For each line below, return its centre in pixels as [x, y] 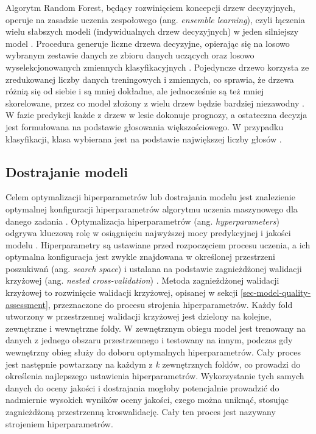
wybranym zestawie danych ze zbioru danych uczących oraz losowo [130, 55]
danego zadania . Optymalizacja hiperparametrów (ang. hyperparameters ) [142, 221]
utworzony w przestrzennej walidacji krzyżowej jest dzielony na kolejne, [139, 316]
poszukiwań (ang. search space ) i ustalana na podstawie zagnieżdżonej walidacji [154, 268]
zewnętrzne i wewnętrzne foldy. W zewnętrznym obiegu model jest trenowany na [156, 328]
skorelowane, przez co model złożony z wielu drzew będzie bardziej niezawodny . [155, 103]
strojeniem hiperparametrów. [59, 423]
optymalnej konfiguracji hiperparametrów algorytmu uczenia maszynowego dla [152, 208]
